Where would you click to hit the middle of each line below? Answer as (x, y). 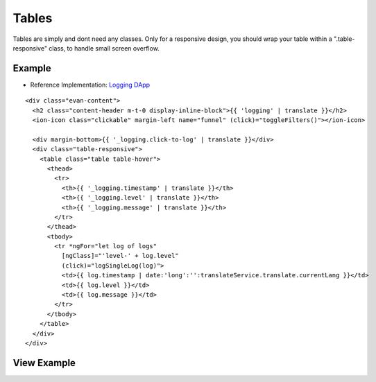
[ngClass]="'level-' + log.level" (120, 256)
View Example (44, 363)
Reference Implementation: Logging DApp (90, 85)
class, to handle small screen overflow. (104, 48)
